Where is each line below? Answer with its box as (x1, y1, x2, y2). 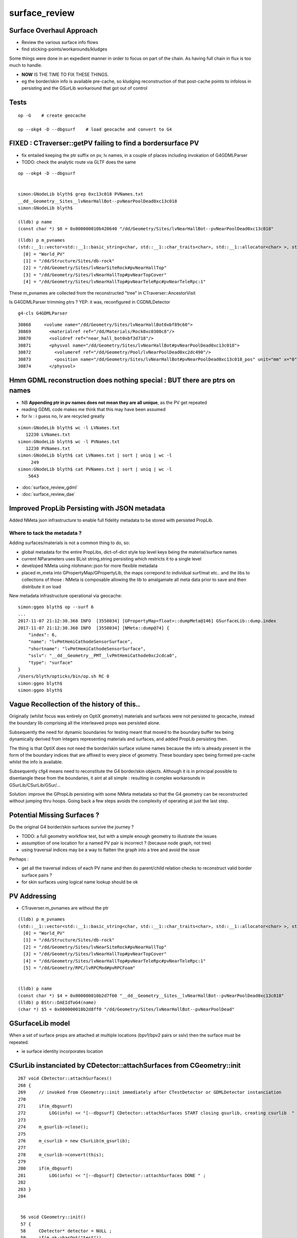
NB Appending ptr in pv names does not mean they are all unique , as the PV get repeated (21, 399, 207, 406)
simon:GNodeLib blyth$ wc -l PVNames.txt (18, 439, 120, 444)
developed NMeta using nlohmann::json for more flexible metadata (21, 563, 158, 569)
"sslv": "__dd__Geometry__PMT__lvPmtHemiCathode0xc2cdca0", (28, 653, 178, 659)
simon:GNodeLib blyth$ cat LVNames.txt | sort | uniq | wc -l (18, 453, 172, 458)
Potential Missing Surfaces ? (9, 811, 99, 820)
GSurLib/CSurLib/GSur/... (9, 782, 61, 788)
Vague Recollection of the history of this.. (9, 700, 141, 708)
